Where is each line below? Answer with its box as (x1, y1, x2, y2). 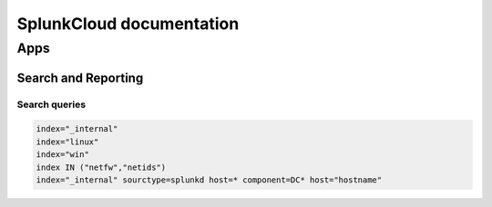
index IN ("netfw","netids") (36, 162, 167, 172)
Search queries (16, 98, 87, 111)
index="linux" (36, 136, 99, 147)
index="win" (36, 150, 90, 160)
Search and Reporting (16, 70, 144, 85)
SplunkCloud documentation (16, 14, 240, 34)
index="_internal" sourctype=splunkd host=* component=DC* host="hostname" (36, 174, 383, 185)
